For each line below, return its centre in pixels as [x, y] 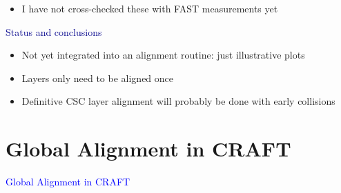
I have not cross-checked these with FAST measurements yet [150, 8]
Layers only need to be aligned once [98, 78]
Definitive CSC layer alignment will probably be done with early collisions [178, 101]
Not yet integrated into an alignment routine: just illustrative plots [163, 55]
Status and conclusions [54, 31]
